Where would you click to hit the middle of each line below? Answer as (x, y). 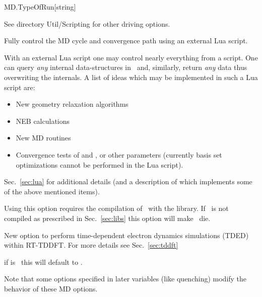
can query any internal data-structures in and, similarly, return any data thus (126, 67)
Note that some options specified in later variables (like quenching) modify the (125, 279)
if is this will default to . (43, 262)
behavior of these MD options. (51, 288)
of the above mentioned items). (52, 191)
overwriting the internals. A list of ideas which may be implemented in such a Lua (131, 77)
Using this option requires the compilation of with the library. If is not (116, 208)
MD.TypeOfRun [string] (40, 7)
